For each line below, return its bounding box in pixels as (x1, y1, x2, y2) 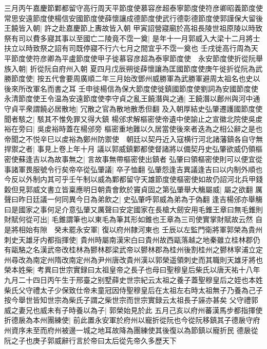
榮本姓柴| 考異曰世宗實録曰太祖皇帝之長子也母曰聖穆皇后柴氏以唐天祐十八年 (4, 264, 260, 275)
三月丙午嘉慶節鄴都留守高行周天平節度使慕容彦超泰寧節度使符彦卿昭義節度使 (4, 3, 263, 13)
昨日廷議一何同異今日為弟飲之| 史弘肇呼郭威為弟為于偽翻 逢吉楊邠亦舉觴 (18, 194, 263, 205)
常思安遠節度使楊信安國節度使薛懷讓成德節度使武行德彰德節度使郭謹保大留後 (4, 12, 263, 23)
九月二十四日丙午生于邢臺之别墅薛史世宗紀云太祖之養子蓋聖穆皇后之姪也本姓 (4, 274, 263, 285)
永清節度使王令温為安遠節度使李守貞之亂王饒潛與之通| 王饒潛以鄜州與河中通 (4, 93, 260, 104)
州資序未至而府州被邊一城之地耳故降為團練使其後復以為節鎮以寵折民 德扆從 (4, 325, 258, 335)
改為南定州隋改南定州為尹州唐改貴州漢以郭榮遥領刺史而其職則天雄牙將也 (18, 254, 263, 265)
